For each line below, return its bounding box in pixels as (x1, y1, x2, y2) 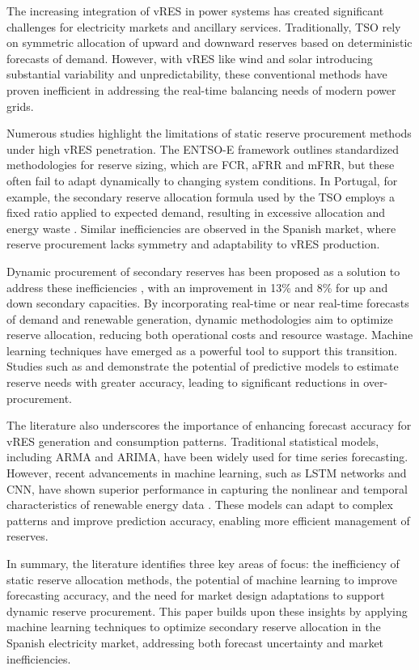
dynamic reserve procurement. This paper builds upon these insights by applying (6, 602, 408, 619)
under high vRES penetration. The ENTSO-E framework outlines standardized (6, 140, 399, 157)
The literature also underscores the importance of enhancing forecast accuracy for (6, 417, 412, 434)
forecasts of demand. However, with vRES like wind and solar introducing (6, 49, 373, 66)
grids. (6, 97, 34, 114)
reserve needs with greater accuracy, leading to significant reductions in (6, 374, 360, 391)
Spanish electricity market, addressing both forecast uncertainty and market (6, 634, 384, 651)
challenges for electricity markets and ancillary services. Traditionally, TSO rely (6, 18, 401, 35)
